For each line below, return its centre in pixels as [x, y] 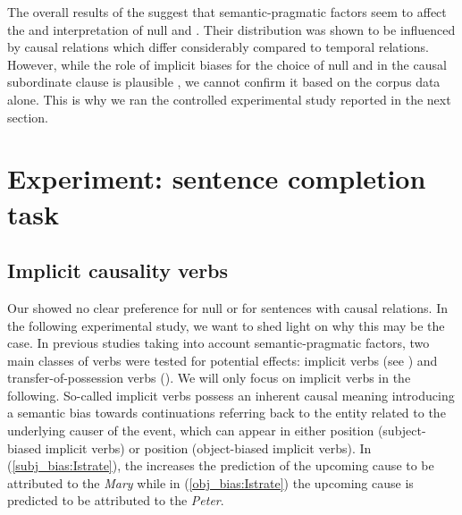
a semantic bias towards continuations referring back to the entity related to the [227, 413]
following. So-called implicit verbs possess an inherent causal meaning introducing [231, 395]
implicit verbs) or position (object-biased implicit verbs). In [208, 447]
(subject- [402, 431]
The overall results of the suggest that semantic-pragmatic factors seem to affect [227, 12]
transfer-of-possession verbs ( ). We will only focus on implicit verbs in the [209, 378]
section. [28, 117]
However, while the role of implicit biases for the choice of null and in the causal [227, 64]
